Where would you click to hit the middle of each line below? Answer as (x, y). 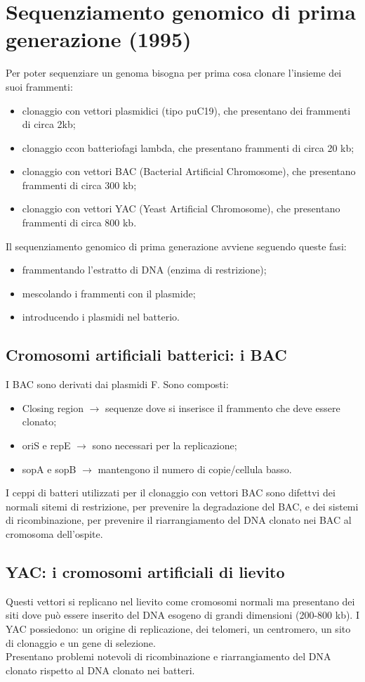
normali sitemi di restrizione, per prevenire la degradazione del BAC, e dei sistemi (182, 506)
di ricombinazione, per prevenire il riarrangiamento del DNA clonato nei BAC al (179, 520)
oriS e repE (46, 445)
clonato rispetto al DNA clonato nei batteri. (100, 670)
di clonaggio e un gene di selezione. (81, 642)
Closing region (53, 407)
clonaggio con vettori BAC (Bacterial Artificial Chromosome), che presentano (189, 171)
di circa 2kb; (49, 124)
